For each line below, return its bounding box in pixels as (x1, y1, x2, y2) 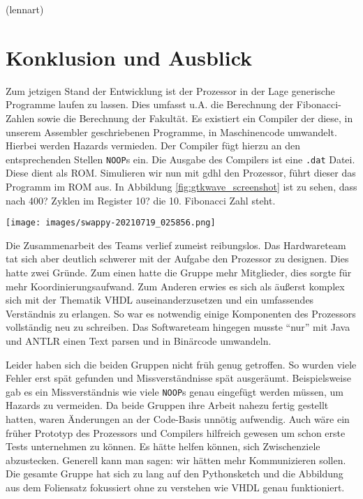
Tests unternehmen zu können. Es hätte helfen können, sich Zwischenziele (6, 439, 320, 454)
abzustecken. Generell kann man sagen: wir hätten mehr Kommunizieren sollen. (6, 452, 346, 467)
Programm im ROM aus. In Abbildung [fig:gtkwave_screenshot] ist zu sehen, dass (6, 179, 357, 193)
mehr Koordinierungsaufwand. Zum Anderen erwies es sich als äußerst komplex (6, 278, 345, 293)
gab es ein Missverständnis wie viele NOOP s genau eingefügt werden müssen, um (6, 384, 343, 399)
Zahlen (6, 110, 35, 125)
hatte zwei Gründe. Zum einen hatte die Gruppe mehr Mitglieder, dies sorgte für (6, 265, 352, 279)
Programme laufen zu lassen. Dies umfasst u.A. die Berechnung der (6, 97, 294, 112)
